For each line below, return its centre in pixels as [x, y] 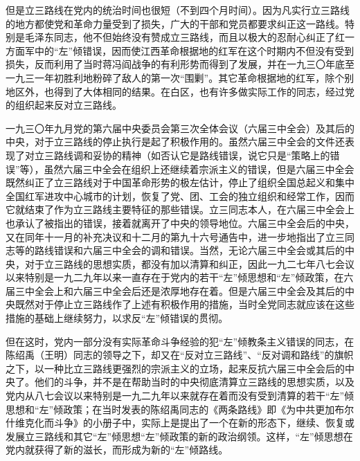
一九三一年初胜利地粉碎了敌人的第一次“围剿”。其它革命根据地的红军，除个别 [180, 77]
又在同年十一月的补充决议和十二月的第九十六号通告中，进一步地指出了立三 [175, 236]
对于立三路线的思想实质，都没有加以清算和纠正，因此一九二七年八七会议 [189, 263]
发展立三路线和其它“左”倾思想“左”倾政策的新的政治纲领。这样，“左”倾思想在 [179, 436]
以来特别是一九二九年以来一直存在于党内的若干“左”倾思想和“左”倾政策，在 [175, 277]
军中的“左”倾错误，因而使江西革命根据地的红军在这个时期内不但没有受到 [189, 50]
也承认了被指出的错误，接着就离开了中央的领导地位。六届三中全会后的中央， [180, 223]
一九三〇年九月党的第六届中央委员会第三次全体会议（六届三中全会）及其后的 [180, 128]
